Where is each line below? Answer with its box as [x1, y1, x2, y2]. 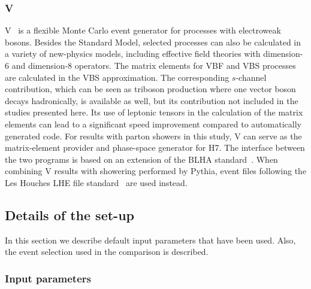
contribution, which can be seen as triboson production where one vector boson [5, 83, 296, 95]
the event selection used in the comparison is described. [5, 245, 209, 258]
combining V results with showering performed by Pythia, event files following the [5, 165, 307, 177]
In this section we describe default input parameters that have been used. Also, [5, 233, 296, 246]
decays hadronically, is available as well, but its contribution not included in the [5, 94, 298, 107]
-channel [235, 71, 267, 83]
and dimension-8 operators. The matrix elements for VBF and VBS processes [11, 59, 296, 71]
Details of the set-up [5, 205, 134, 224]
